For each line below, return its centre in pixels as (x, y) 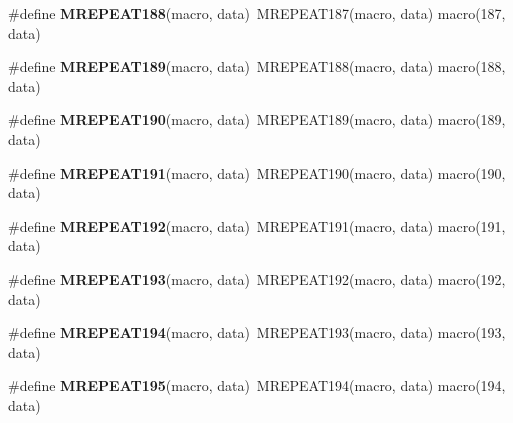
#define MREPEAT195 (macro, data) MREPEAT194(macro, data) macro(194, (257, 385)
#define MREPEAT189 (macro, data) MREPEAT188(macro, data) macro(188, (257, 66)
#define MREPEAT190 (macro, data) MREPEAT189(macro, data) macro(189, (257, 119)
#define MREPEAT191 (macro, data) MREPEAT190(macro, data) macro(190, (257, 172)
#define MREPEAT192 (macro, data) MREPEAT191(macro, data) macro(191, (257, 225)
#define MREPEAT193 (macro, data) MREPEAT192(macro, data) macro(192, (257, 278)
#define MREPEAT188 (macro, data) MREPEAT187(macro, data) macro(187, (257, 13)
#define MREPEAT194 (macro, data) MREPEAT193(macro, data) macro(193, (257, 332)
